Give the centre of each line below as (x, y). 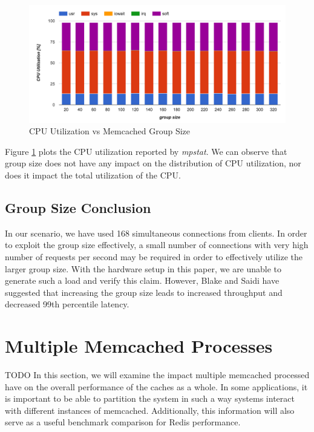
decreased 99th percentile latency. (67, 304)
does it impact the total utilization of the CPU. (93, 175)
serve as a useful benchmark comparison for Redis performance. (123, 422)
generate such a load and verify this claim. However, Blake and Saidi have (142, 280)
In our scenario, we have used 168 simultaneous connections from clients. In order (156, 233)
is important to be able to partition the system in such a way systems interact (150, 398)
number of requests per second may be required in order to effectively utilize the (154, 256)
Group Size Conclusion (78, 207)
